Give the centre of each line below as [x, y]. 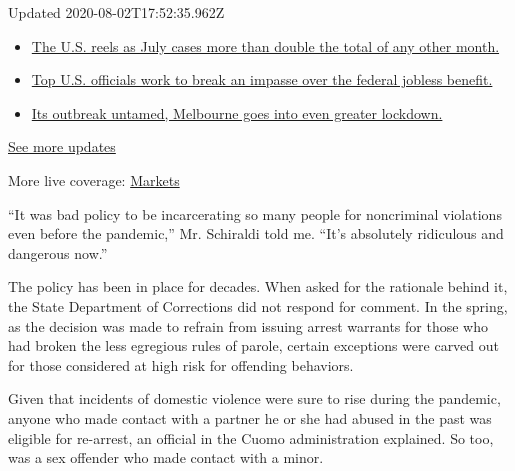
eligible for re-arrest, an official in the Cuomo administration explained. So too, [251, 437]
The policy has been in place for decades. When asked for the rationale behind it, [258, 286]
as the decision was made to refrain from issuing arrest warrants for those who [248, 325]
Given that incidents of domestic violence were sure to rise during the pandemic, [254, 398]
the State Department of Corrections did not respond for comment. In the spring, [258, 305]
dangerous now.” [58, 252]
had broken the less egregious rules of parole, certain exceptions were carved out [254, 345]
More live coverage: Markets [94, 179]
